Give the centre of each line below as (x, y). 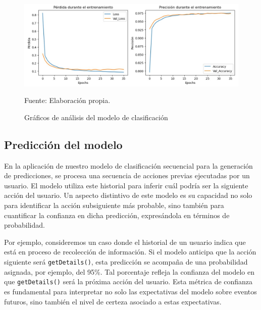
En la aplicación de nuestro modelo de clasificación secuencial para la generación (128, 165)
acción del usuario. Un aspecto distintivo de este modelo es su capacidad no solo (128, 195)
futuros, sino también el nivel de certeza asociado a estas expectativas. (113, 301)
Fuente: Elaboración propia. (67, 100)
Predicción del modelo (63, 144)
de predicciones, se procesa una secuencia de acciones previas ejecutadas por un (127, 175)
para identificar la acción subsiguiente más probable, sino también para (114, 205)
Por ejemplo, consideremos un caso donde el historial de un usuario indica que (125, 242)
